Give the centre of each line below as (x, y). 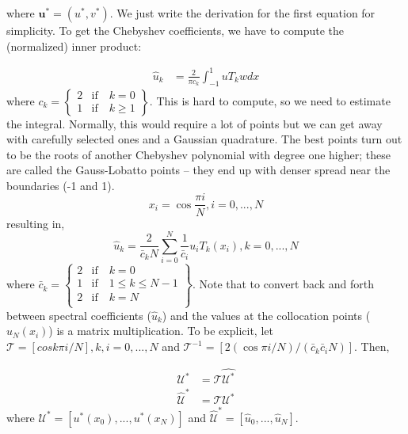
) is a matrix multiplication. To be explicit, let (161, 331)
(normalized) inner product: (74, 46)
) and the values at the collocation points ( (266, 315)
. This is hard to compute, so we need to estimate (270, 100)
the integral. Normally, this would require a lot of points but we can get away (194, 123)
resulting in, (36, 223)
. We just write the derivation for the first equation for (242, 13)
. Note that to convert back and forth (283, 284)
